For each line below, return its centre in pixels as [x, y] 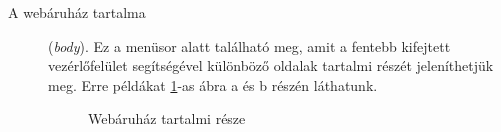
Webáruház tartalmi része [167, 118]
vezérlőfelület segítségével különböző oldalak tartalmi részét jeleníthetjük [271, 65]
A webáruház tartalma [77, 12]
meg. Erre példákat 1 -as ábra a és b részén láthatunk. [213, 84]
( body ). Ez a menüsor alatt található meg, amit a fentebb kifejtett [249, 45]
